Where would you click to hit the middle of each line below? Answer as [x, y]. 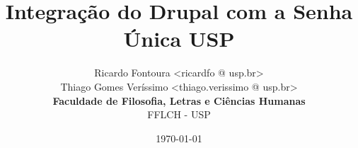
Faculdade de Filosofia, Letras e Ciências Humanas [179, 100]
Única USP [179, 39]
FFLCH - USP [179, 114]
